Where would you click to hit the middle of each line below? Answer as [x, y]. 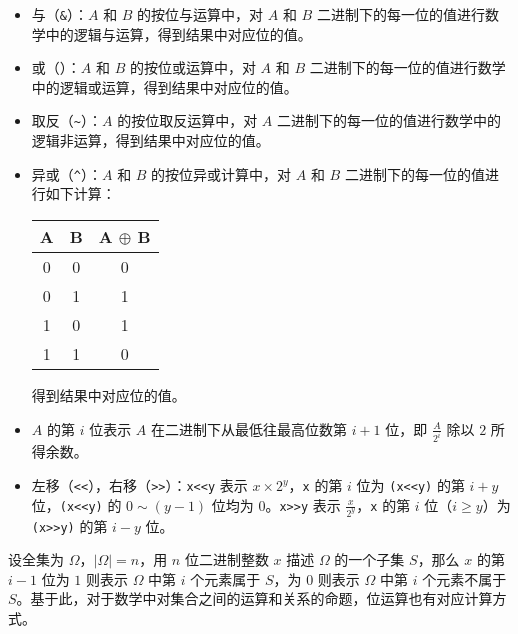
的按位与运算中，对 [200, 14]
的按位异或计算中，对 [221, 173]
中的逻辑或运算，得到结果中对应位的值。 [164, 86]
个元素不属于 [464, 578]
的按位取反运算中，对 [187, 120]
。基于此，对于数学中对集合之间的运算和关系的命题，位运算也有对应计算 [254, 598]
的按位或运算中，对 [192, 67]
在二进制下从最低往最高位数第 [248, 428]
